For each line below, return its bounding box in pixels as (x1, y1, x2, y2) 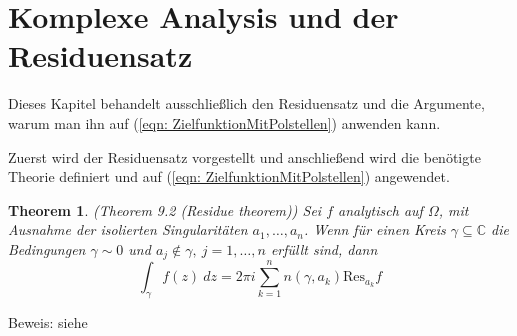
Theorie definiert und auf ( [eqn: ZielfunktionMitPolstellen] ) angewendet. (8, 166, 450, 187)
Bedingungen (8, 238, 86, 259)
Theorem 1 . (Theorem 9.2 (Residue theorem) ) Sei (8, 199, 322, 220)
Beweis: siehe (8, 311, 88, 332)
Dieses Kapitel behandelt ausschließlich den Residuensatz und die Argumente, (8, 93, 485, 114)
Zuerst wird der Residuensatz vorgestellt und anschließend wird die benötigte (8, 146, 481, 167)
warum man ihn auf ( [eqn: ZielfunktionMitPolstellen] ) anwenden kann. (8, 112, 441, 133)
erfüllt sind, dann (270, 238, 378, 259)
